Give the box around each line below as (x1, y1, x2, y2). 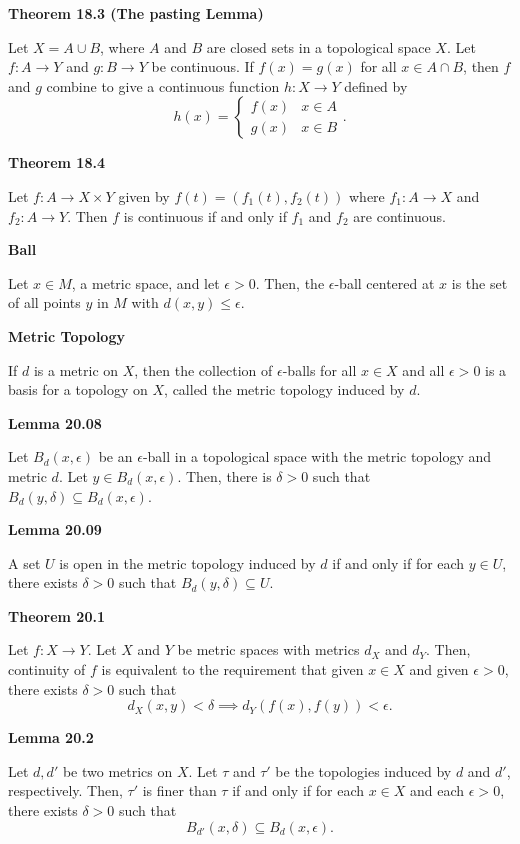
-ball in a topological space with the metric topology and (142, 446, 492, 467)
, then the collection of (134, 359, 273, 380)
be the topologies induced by (275, 760, 452, 781)
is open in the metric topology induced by (59, 552, 316, 573)
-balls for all (282, 359, 357, 380)
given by (118, 185, 170, 206)
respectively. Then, (8, 780, 123, 801)
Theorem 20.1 (8, 605, 105, 626)
